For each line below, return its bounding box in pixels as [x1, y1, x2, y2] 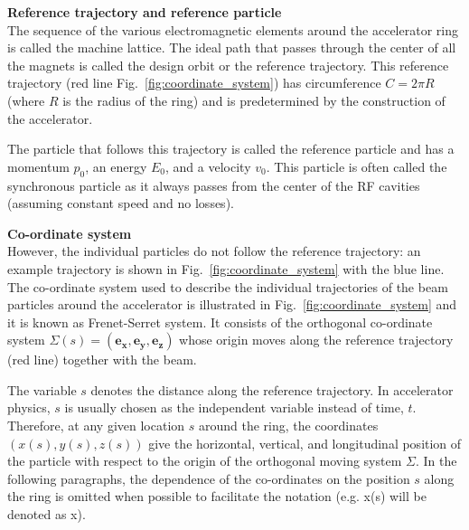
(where [7, 90, 45, 109]
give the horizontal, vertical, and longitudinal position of [148, 433, 462, 452]
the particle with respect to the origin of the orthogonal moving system [7, 451, 402, 470]
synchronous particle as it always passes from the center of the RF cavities [7, 175, 420, 194]
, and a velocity [165, 156, 251, 175]
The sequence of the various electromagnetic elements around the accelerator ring [7, 20, 458, 39]
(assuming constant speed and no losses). [7, 194, 234, 213]
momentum [7, 156, 70, 175]
